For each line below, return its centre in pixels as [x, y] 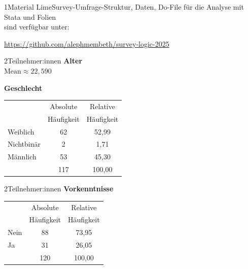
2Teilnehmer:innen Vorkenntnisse [59, 189]
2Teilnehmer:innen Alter [43, 61]
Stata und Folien [30, 16]
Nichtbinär [24, 144]
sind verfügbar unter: [37, 27]
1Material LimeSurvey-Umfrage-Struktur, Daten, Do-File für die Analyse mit [124, 7]
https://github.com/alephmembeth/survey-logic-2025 [87, 43]
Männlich [22, 157]
